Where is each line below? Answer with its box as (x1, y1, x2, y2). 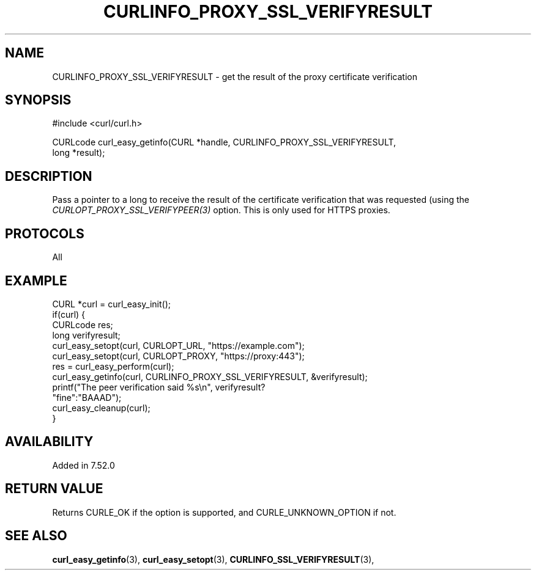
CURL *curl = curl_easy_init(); (52, 298, 171, 309)
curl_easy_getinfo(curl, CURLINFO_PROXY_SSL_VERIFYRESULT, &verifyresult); (52, 371, 368, 382)
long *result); (52, 147, 105, 158)
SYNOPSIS (5, 92, 72, 108)
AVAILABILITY (5, 434, 94, 450)
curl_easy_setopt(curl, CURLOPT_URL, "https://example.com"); (52, 340, 305, 351)
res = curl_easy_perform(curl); (52, 361, 174, 372)
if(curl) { (52, 309, 86, 320)
